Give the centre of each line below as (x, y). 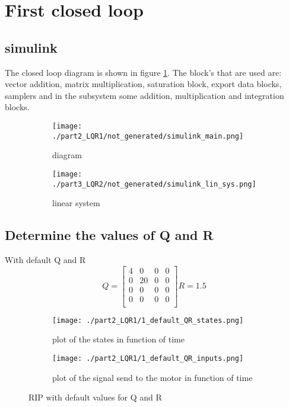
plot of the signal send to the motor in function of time (153, 377)
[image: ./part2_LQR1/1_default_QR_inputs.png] (148, 358)
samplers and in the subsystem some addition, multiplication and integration (144, 95)
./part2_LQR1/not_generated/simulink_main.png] (148, 136)
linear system (76, 203)
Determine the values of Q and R (109, 235)
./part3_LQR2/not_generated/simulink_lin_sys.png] (154, 184)
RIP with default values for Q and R (95, 397)
